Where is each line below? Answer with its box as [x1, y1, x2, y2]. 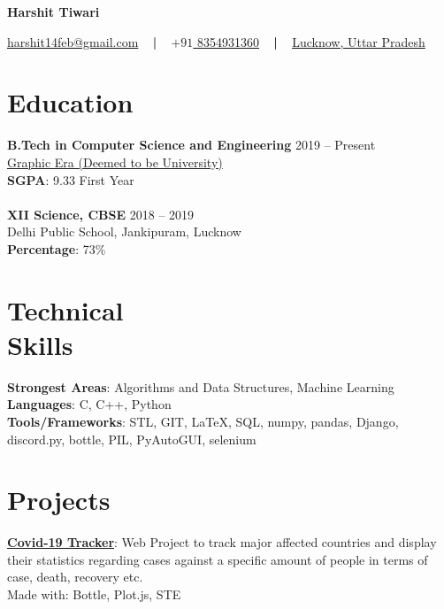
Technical [7, 291, 124, 328]
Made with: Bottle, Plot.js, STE [7, 585, 181, 604]
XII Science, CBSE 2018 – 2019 [7, 204, 195, 223]
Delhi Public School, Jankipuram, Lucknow [7, 222, 241, 241]
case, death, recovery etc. [7, 567, 143, 586]
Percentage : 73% [7, 239, 106, 258]
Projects [7, 482, 111, 518]
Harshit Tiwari [7, 3, 100, 20]
